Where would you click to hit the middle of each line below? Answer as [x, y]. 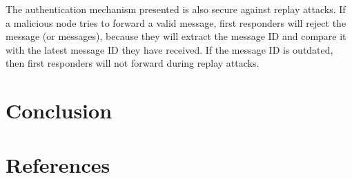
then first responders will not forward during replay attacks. [133, 63]
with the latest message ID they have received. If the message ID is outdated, [169, 49]
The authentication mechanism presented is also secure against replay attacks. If [176, 9]
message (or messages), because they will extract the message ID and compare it [176, 36]
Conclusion [59, 110]
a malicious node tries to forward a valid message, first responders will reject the [176, 22]
